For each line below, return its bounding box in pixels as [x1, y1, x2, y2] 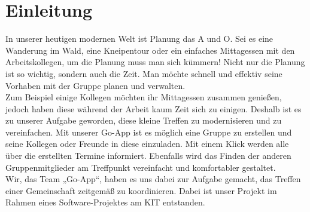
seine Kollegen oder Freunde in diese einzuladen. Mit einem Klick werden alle [5, 137, 289, 150]
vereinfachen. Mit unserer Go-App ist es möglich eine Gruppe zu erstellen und [5, 125, 292, 138]
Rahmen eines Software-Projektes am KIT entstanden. [5, 196, 205, 208]
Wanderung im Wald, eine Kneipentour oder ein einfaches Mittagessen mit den [5, 44, 295, 56]
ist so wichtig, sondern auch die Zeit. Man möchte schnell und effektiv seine [5, 67, 282, 79]
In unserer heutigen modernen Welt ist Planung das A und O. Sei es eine [5, 32, 273, 45]
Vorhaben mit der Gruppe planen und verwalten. [5, 79, 186, 91]
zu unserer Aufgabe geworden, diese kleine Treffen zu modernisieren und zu [5, 114, 282, 127]
